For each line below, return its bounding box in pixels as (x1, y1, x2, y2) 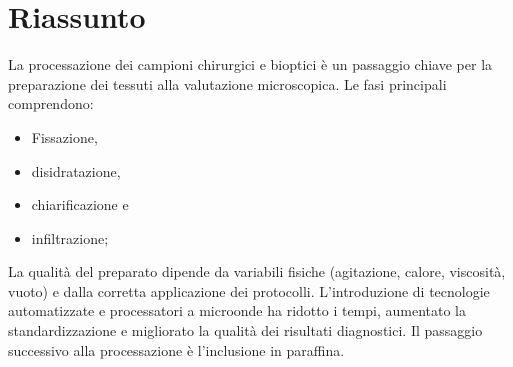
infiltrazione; (31, 227, 109, 248)
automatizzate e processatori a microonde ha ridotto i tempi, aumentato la (8, 300, 467, 321)
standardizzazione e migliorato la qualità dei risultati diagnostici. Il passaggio (8, 320, 483, 341)
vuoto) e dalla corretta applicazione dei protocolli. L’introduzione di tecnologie (8, 280, 490, 301)
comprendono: (8, 93, 94, 114)
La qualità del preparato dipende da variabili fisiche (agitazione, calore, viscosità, (8, 261, 506, 282)
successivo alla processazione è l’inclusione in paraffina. (8, 339, 345, 360)
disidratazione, (31, 160, 121, 181)
